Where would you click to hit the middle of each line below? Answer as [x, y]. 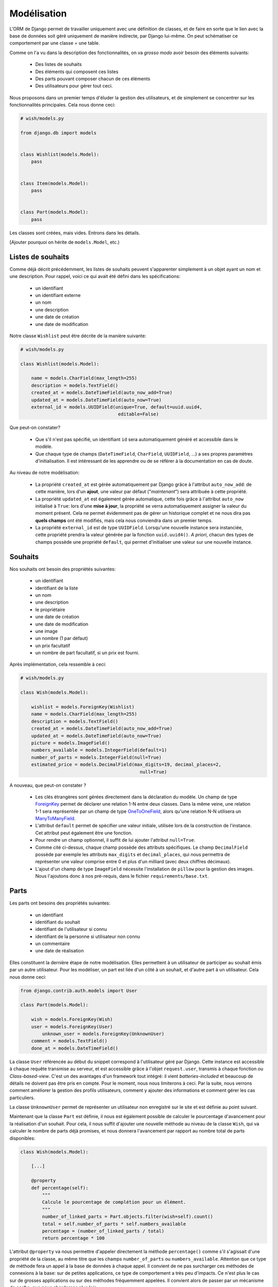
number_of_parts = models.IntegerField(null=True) [96, 757]
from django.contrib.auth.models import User [79, 990]
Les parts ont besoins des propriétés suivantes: [60, 903]
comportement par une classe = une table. [55, 43]
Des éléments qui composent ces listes [77, 72]
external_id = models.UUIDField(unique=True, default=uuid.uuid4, [117, 407]
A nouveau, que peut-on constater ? [48, 785]
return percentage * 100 [73, 1238]
